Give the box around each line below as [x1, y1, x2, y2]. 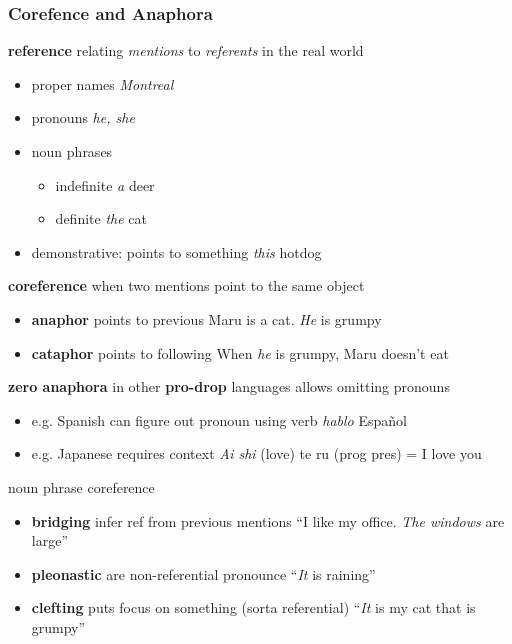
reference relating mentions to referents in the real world [8, 40, 364, 61]
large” [31, 530, 69, 551]
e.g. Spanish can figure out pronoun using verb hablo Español [31, 409, 407, 430]
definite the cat [55, 208, 147, 229]
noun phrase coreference [8, 476, 155, 497]
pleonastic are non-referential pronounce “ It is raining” [31, 563, 376, 584]
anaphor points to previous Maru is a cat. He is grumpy [31, 308, 382, 329]
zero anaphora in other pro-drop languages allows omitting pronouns [8, 376, 450, 397]
